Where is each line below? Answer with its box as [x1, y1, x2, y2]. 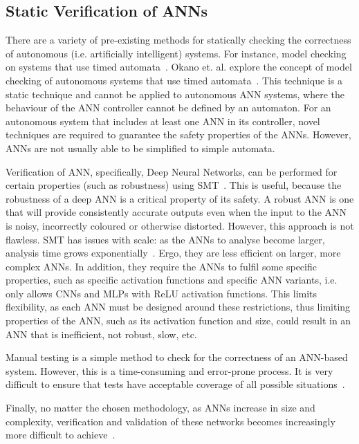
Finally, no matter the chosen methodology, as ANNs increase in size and [6, 400, 315, 415]
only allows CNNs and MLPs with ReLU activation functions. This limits [6, 286, 317, 300]
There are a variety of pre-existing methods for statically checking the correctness [6, 33, 351, 47]
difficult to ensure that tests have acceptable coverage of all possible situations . [6, 377, 345, 391]
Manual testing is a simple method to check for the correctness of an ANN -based [6, 350, 348, 364]
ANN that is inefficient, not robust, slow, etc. [6, 326, 197, 341]
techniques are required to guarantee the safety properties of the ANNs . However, [6, 127, 351, 142]
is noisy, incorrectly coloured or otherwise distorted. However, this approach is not [6, 218, 354, 232]
